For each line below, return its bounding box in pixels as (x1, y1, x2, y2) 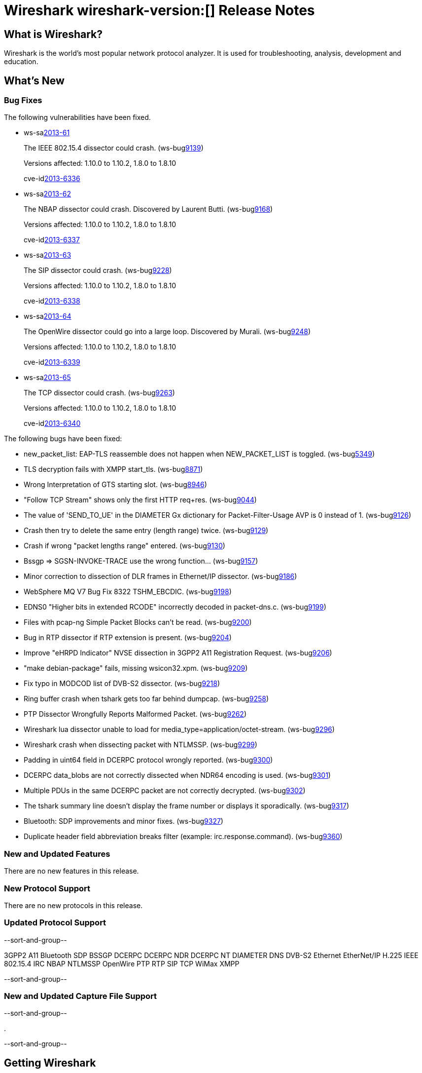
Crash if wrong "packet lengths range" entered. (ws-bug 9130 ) (24, 541, 225, 550)
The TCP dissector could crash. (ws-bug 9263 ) (24, 388, 175, 397)
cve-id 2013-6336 (24, 174, 80, 183)
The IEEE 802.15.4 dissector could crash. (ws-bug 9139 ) (24, 144, 204, 153)
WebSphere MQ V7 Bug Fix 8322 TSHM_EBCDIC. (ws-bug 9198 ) (24, 587, 232, 596)
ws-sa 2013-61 (24, 128, 70, 137)
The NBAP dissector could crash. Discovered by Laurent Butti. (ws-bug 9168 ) (24, 205, 273, 214)
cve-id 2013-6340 (24, 419, 81, 428)
